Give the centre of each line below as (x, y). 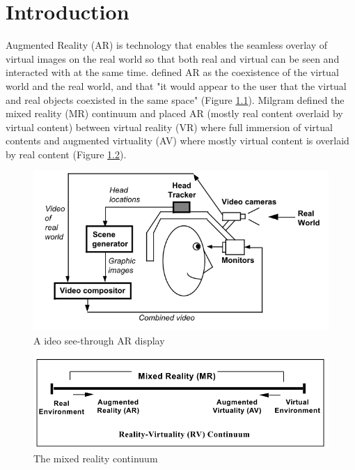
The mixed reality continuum (96, 458)
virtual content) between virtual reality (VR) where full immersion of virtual (169, 127)
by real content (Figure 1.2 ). (66, 154)
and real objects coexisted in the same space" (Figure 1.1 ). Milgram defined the (175, 99)
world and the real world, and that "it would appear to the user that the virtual (176, 85)
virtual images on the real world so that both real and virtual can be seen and (173, 58)
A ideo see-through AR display (99, 340)
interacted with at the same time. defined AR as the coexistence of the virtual (172, 72)
